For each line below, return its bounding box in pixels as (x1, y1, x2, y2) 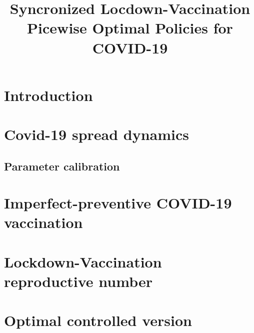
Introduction (4, 84, 93, 105)
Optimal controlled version (4, 310, 192, 330)
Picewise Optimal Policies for (27, 17, 233, 38)
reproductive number (4, 271, 152, 291)
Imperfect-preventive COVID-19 (4, 192, 232, 213)
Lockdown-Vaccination (4, 251, 162, 271)
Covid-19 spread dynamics (4, 124, 189, 144)
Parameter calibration (4, 158, 120, 173)
